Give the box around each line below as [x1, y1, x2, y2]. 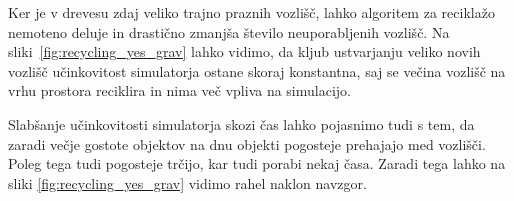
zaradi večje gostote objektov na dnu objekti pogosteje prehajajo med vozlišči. [8, 133, 486, 154]
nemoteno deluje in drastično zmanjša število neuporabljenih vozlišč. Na [8, 21, 450, 42]
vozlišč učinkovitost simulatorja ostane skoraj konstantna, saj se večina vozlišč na [8, 60, 506, 81]
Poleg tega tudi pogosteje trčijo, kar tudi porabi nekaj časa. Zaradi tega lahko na [8, 153, 506, 174]
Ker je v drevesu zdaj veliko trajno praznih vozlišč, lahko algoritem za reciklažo [8, 2, 495, 22]
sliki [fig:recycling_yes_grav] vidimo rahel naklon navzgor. [8, 172, 367, 193]
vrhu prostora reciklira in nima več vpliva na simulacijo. [8, 80, 351, 101]
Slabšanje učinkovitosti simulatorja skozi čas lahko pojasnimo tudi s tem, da [8, 113, 475, 134]
